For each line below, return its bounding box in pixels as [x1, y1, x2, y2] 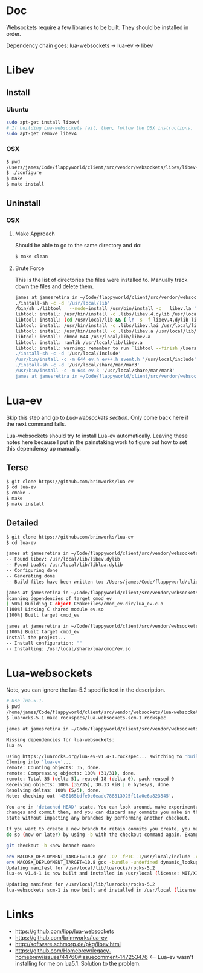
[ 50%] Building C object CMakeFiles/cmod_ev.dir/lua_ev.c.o [6, 601, 164, 607]
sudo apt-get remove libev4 [6, 130, 77, 136]
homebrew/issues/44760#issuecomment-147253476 [14, 953, 148, 960]
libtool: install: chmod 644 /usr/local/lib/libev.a [14, 334, 151, 340]
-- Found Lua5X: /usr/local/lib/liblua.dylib [6, 562, 123, 568]
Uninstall [6, 198, 41, 208]
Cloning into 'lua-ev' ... [6, 759, 71, 765]
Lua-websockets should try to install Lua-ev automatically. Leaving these [6, 432, 188, 439]
